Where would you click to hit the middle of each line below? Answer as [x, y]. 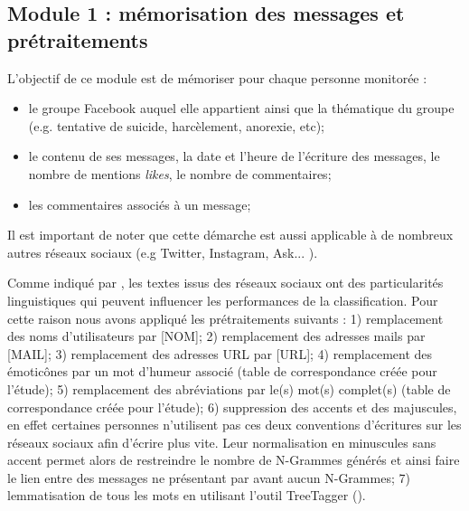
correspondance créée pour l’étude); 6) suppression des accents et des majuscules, [232, 407]
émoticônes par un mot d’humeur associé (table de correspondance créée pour [222, 371]
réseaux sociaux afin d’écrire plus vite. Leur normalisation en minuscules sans [222, 442]
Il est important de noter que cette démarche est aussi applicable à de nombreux [230, 235]
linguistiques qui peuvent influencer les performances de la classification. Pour [223, 300]
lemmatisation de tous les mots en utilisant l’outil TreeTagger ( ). [187, 495]
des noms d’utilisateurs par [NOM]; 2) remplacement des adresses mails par [216, 336]
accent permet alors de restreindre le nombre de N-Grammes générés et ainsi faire [234, 460]
